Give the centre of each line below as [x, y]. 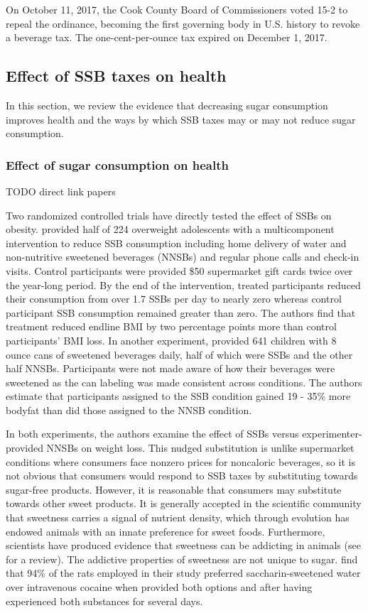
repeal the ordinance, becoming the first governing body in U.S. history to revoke [183, 23]
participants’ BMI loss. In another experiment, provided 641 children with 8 [171, 340]
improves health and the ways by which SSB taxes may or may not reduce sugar [181, 119]
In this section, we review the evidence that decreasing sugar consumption [167, 105]
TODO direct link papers [61, 191]
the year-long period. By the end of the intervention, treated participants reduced [183, 284]
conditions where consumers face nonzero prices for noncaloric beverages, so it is [180, 461]
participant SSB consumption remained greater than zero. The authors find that [181, 312]
